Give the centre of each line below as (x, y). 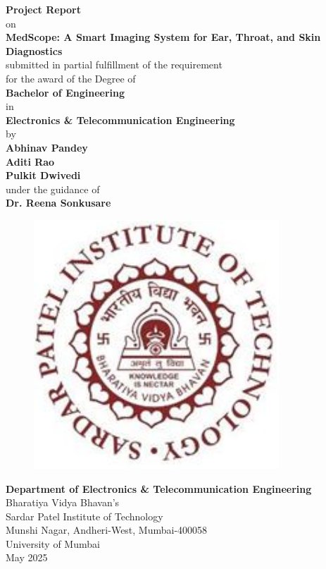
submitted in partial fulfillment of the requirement (114, 65)
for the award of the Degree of (71, 78)
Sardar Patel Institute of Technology (84, 516)
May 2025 (27, 557)
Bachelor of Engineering (65, 92)
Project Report (44, 9)
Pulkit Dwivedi (43, 175)
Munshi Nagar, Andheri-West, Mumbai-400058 (107, 530)
